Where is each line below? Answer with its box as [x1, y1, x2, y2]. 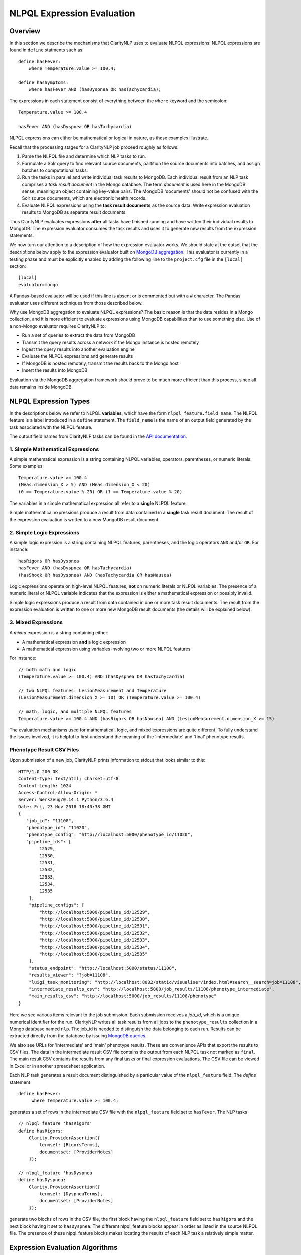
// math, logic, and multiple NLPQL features [18, 709, 132, 715]
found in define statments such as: [9, 47, 84, 53]
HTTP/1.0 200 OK [18, 769, 58, 774]
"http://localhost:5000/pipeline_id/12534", [39, 944, 150, 950]
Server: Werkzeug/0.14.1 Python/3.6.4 [18, 797, 114, 803]
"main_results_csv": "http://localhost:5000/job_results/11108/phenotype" [28, 993, 217, 999]
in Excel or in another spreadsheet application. [9, 1063, 105, 1069]
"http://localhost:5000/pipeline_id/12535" [39, 951, 148, 957]
